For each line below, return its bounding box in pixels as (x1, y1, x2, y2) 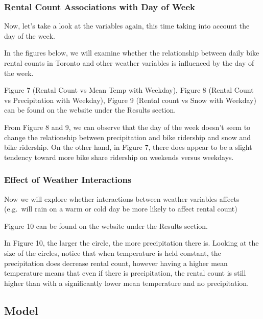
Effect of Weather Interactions (4, 173, 132, 186)
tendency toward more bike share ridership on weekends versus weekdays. (4, 151, 234, 162)
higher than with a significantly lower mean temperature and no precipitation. (4, 277, 249, 288)
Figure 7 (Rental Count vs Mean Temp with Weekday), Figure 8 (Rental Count (4, 85, 254, 95)
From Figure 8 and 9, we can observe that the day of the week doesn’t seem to (4, 121, 251, 132)
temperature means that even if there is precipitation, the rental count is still (4, 268, 246, 278)
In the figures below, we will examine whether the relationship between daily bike (4, 47, 259, 58)
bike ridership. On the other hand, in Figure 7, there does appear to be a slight (4, 142, 252, 152)
